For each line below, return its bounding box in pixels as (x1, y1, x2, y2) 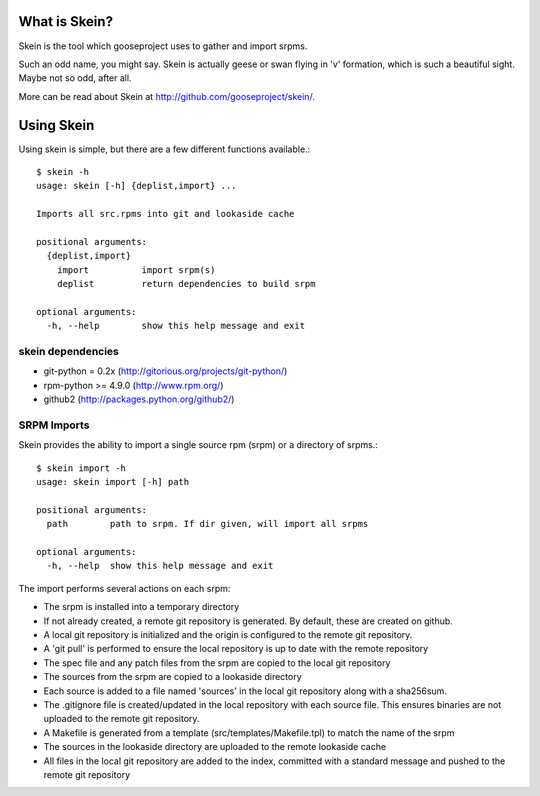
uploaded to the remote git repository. (43, 713, 200, 725)
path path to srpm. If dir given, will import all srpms (46, 518, 369, 530)
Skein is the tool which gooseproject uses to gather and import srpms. (18, 40, 308, 52)
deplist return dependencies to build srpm (56, 278, 316, 290)
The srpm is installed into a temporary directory (43, 601, 240, 613)
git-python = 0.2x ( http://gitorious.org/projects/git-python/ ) (43, 365, 288, 377)
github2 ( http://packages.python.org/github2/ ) (43, 393, 235, 405)
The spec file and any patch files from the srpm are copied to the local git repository (43, 656, 391, 669)
